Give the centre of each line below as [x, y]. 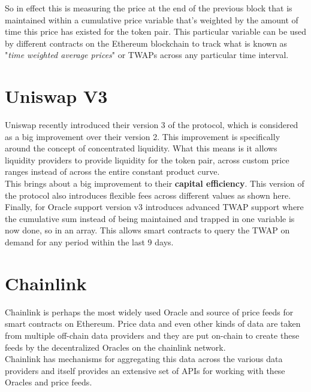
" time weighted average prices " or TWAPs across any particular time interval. [147, 55]
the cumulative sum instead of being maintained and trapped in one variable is [150, 218]
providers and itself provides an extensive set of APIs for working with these [145, 370]
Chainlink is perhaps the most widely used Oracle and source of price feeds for [149, 312]
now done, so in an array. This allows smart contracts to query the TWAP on [147, 230]
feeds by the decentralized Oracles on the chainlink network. [115, 347]
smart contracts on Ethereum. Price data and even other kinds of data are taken [153, 323]
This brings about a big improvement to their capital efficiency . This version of [155, 183]
